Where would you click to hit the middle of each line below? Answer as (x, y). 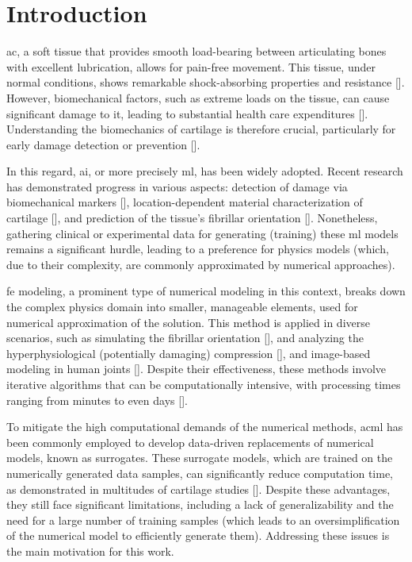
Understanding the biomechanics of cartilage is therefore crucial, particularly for (201, 129)
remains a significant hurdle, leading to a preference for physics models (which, (198, 249)
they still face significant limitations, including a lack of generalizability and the (200, 504)
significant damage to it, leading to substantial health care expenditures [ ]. (187, 113)
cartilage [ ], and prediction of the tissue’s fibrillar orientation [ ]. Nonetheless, (192, 218)
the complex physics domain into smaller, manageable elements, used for (182, 307)
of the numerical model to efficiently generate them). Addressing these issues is (198, 535)
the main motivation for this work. (90, 550)
